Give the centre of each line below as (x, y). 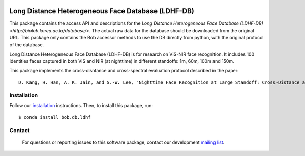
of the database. (27, 45)
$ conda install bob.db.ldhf (55, 117)
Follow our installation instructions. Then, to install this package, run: (81, 106)
